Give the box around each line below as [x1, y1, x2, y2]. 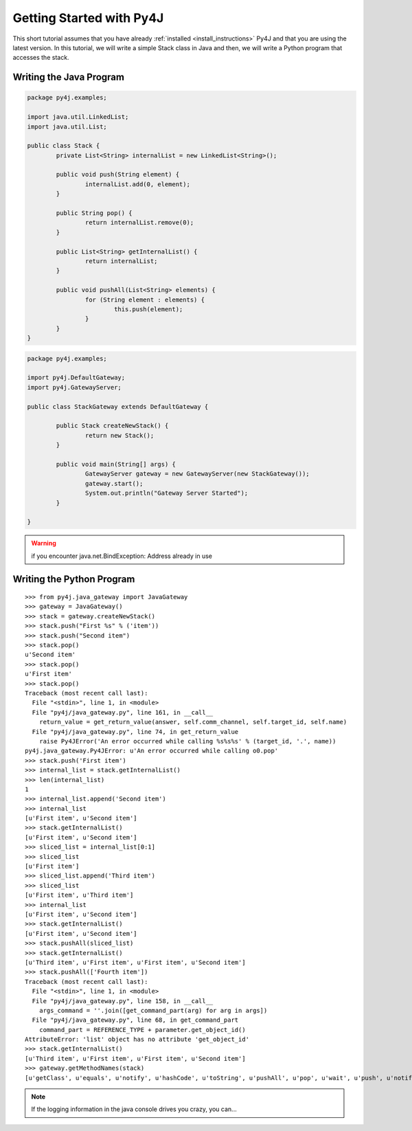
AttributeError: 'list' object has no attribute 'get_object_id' [25, 1035, 250, 1044]
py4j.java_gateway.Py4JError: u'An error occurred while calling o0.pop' [25, 747, 279, 755]
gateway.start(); [84, 480, 144, 487]
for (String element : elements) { [84, 295, 205, 304]
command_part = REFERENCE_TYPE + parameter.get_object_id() [38, 1026, 247, 1033]
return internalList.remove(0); [84, 219, 194, 227]
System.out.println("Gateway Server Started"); [84, 489, 249, 497]
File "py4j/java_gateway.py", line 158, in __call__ [32, 997, 214, 1005]
